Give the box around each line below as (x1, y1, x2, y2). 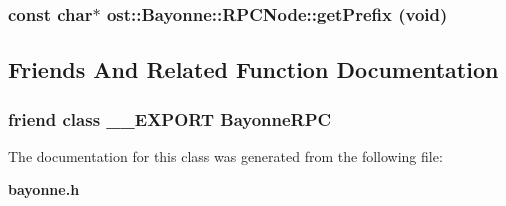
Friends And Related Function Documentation (8, 54, 499, 85)
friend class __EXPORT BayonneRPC (8, 106, 332, 131)
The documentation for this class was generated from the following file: (8, 145, 443, 166)
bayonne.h (8, 179, 80, 200)
